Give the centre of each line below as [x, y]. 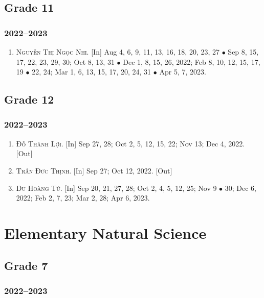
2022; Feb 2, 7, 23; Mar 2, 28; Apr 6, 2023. [83, 198]
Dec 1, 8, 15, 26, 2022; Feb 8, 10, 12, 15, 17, [192, 61]
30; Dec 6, [241, 188]
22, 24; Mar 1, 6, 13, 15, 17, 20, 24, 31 [92, 72]
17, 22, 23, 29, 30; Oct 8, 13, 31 [65, 61]
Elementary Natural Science [105, 232]
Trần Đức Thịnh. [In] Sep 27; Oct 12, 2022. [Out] [94, 170]
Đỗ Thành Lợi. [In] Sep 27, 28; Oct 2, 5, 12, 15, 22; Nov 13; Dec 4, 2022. [130, 143]
